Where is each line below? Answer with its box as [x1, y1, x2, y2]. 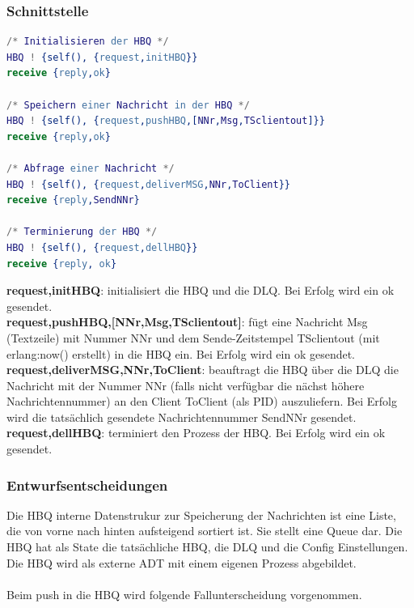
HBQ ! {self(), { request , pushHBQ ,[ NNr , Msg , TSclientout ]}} [6, 115, 325, 127]
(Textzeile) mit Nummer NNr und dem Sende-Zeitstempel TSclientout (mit [6, 329, 380, 346]
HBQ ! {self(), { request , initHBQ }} [6, 51, 198, 63]
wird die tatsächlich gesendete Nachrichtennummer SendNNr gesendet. [6, 408, 357, 425]
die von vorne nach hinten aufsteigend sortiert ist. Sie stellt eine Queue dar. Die [6, 522, 403, 539]
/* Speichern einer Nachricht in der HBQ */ [6, 99, 250, 111]
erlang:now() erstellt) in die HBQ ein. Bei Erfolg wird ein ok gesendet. [6, 345, 356, 362]
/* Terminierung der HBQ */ [6, 226, 158, 238]
